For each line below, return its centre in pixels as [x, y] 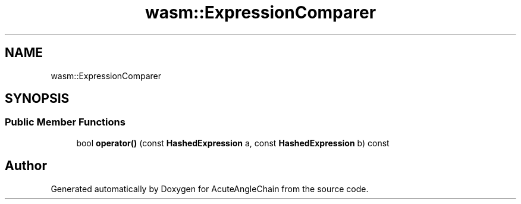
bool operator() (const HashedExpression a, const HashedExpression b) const [233, 143]
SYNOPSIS [37, 99]
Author [26, 166]
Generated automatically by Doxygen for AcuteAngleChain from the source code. [210, 189]
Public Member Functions [65, 122]
